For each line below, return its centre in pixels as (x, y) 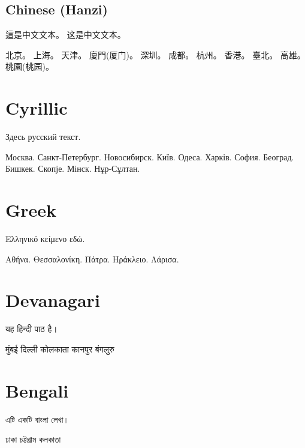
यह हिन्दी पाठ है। (31, 329)
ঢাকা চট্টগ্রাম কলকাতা (33, 439)
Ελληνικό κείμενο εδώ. (45, 239)
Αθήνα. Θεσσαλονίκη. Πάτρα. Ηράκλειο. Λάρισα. (92, 259)
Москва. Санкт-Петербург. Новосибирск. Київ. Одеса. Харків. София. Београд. (150, 156)
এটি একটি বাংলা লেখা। (37, 419)
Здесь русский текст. (43, 137)
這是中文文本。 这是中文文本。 (66, 35)
